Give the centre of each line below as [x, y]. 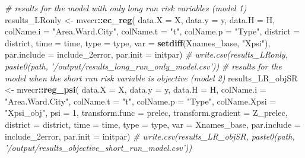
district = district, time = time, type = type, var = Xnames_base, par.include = [153, 124]
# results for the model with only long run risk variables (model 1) [126, 8]
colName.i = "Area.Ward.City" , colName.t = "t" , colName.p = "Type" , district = [152, 31]
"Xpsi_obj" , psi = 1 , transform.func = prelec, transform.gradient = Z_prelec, [146, 113]
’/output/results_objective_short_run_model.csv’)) [99, 148]
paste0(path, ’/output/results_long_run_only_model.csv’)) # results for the [143, 66]
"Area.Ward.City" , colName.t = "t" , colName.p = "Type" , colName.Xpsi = [141, 101]
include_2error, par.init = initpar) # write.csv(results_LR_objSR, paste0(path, [150, 136]
